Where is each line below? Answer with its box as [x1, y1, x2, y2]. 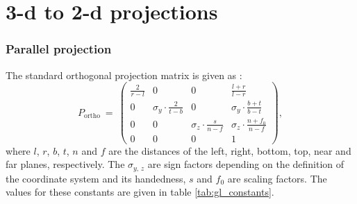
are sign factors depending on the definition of [147, 157, 344, 171]
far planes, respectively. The [6, 157, 125, 171]
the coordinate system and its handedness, [6, 171, 186, 185]
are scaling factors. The [227, 171, 327, 185]
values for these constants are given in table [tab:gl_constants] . [6, 185, 274, 199]
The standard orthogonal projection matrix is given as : [6, 67, 242, 82]
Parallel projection [6, 40, 112, 58]
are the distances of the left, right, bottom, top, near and [108, 143, 351, 158]
